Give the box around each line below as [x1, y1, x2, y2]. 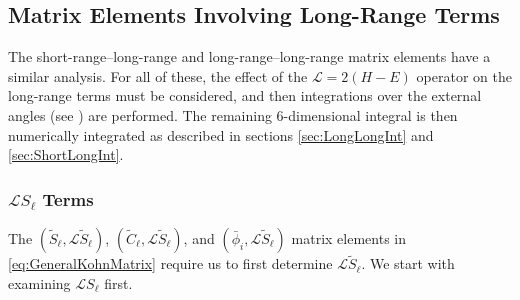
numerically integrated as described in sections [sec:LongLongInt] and [8, 124, 434, 145]
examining [8, 272, 71, 293]
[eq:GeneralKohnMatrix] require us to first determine [8, 253, 333, 274]
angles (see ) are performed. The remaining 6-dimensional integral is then [8, 104, 458, 125]
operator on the [416, 65, 512, 86]
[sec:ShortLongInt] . [8, 144, 124, 165]
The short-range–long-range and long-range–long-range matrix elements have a [8, 46, 491, 67]
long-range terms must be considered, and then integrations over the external [8, 85, 482, 106]
